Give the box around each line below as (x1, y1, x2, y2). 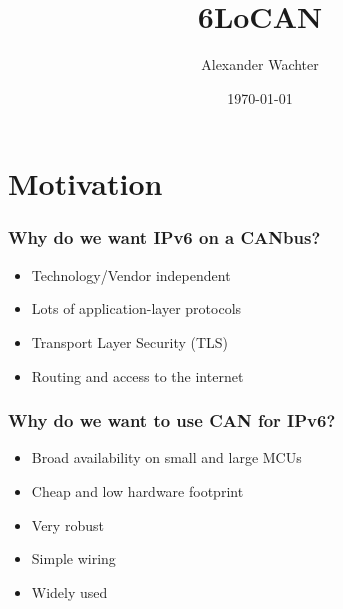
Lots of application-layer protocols (31, 298, 242, 319)
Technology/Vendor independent (31, 264, 231, 285)
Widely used (31, 581, 108, 602)
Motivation (8, 163, 163, 204)
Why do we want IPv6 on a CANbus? (8, 225, 321, 250)
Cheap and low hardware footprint (31, 480, 244, 501)
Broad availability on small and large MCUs (31, 447, 302, 468)
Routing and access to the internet (31, 365, 244, 386)
